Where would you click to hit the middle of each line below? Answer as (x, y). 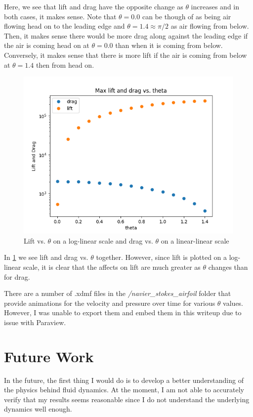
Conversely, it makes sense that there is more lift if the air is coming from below (126, 55)
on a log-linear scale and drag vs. (103, 240)
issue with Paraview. (35, 322)
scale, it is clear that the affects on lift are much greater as (112, 267)
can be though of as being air (187, 16)
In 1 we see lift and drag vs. (46, 257)
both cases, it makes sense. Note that (60, 16)
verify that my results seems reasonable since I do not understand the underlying (127, 399)
